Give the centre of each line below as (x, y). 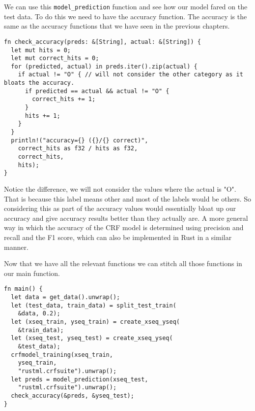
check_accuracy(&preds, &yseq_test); (72, 395)
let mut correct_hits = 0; (55, 58)
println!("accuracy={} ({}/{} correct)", (80, 140)
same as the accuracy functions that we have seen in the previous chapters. (117, 26)
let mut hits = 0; (41, 50)
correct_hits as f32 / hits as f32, (78, 149)
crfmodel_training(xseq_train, (62, 355)
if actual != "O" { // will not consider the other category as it (130, 75)
